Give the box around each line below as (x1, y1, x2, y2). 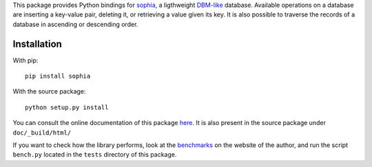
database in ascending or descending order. (12, 20, 138, 28)
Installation (12, 38, 62, 49)
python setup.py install (25, 103, 109, 111)
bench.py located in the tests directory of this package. (12, 151, 177, 159)
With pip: (12, 56, 39, 65)
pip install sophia (25, 72, 91, 80)
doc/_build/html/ (12, 129, 72, 137)
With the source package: (12, 87, 86, 96)
